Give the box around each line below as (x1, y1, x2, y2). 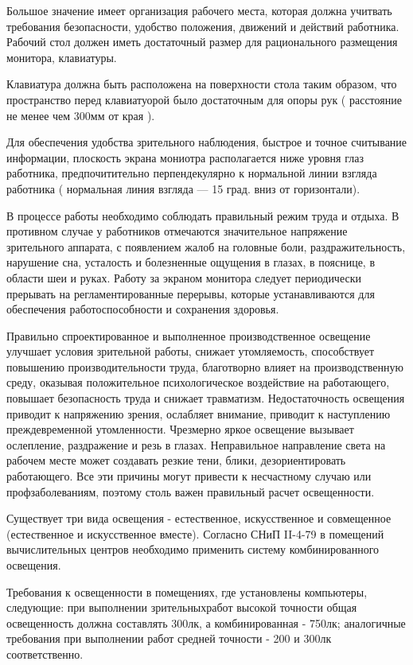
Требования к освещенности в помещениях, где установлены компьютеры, (6, 583, 368, 600)
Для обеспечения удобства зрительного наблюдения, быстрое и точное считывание (6, 134, 407, 150)
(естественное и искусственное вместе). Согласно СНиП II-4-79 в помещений (6, 525, 384, 542)
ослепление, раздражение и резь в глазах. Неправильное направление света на (6, 436, 386, 453)
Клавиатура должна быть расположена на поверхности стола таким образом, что (6, 76, 397, 92)
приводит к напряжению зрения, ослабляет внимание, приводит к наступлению (6, 405, 391, 422)
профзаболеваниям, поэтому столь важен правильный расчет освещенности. (6, 483, 375, 500)
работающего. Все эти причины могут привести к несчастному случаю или (6, 468, 372, 484)
